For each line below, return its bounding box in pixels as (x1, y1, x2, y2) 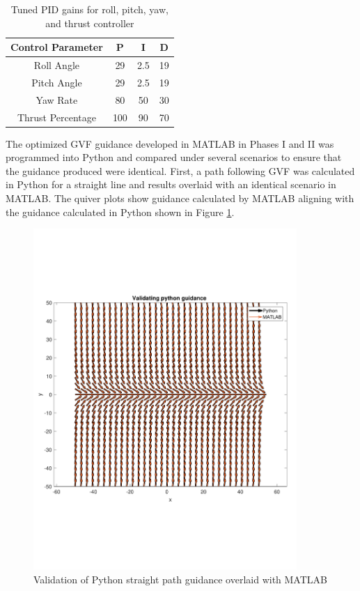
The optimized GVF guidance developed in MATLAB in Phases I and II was (6, 136, 334, 151)
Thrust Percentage (17, 109, 96, 124)
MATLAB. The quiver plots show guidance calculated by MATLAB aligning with (6, 191, 354, 206)
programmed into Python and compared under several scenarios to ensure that (6, 150, 342, 164)
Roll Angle (33, 58, 80, 72)
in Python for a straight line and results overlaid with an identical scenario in (6, 177, 336, 192)
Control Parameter (10, 40, 103, 54)
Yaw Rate (36, 92, 78, 107)
